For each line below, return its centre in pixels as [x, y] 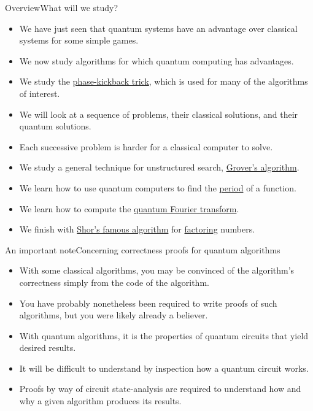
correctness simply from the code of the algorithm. [114, 282]
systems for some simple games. [79, 40]
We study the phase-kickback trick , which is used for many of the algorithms [164, 81]
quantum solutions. [55, 126]
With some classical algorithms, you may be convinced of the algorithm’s [157, 270]
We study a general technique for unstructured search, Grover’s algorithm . [159, 167]
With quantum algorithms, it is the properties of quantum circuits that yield [164, 335]
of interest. [40, 93]
